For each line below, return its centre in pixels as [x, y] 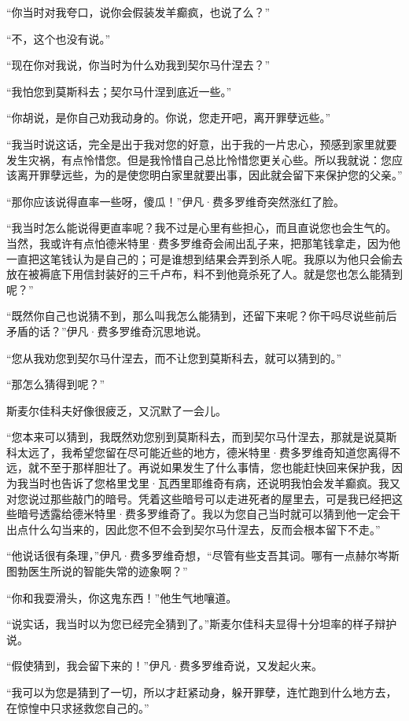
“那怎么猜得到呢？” [56, 384]
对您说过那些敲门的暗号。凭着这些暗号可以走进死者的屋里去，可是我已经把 [199, 498]
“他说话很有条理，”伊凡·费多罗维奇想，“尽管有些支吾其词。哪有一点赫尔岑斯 [203, 555]
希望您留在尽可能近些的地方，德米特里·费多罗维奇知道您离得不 [236, 452]
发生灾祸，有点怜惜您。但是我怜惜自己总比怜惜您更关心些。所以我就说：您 [199, 159]
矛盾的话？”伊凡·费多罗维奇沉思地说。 [107, 331]
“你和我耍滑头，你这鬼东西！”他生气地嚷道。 [122, 597]
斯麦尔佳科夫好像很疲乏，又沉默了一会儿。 [116, 410]
